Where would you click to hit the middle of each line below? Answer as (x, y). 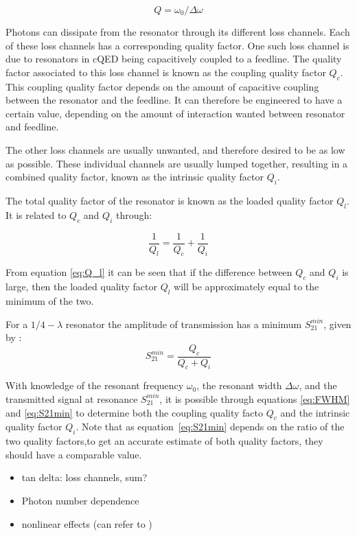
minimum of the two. (50, 300)
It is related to (36, 214)
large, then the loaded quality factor (81, 287)
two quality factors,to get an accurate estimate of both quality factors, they (164, 441)
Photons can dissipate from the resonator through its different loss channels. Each (178, 32)
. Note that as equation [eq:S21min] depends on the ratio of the (210, 427)
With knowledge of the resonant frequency (95, 385)
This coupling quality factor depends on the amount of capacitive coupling (162, 86)
